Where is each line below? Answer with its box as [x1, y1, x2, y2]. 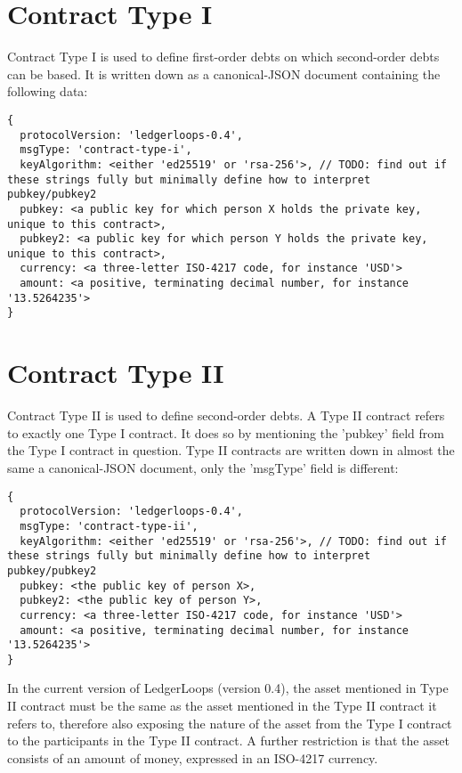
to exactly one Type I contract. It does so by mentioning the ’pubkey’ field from [7, 423, 444, 442]
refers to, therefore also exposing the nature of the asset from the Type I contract [7, 713, 452, 732]
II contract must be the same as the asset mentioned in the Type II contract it [7, 696, 437, 715]
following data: [7, 82, 88, 101]
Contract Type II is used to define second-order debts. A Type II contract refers [7, 406, 445, 425]
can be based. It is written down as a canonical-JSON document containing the [7, 64, 441, 83]
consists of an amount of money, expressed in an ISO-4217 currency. [7, 748, 378, 767]
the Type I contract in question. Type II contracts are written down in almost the [7, 441, 455, 460]
